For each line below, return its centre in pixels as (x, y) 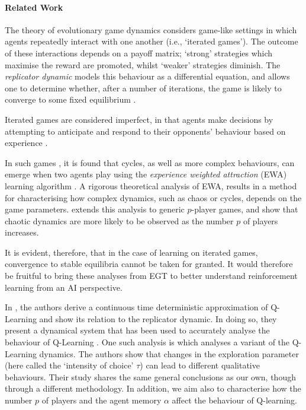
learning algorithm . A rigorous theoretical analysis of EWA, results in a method (151, 185)
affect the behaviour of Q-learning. (234, 400)
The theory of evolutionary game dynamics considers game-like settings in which (151, 29)
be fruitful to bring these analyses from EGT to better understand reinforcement (151, 276)
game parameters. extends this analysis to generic (95, 209)
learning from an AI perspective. (64, 287)
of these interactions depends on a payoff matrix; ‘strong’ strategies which (139, 53)
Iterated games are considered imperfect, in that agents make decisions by (139, 119)
